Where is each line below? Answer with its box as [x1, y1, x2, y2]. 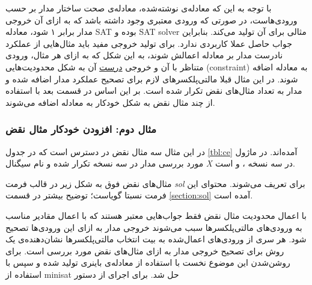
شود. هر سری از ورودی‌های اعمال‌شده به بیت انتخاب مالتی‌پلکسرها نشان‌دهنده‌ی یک [5, 233, 307, 245]
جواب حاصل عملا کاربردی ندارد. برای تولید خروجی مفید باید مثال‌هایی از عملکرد [5, 37, 292, 49]
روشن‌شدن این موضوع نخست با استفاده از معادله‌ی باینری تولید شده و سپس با [5, 256, 290, 269]
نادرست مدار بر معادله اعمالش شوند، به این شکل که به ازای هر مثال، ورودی [5, 49, 283, 61]
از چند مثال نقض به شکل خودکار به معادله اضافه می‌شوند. [5, 96, 215, 108]
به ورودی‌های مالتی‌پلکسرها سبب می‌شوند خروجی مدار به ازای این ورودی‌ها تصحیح [5, 221, 302, 233]
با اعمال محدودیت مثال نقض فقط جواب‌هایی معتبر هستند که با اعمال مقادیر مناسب [5, 209, 307, 221]
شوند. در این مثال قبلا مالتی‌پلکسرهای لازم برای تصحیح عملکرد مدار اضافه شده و [5, 72, 298, 85]
